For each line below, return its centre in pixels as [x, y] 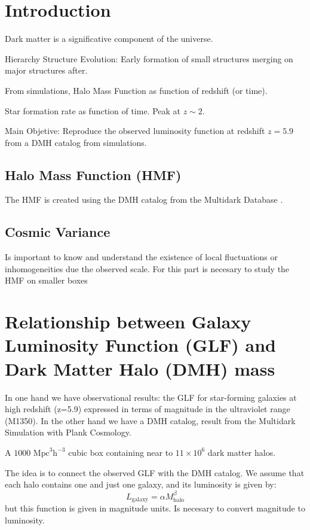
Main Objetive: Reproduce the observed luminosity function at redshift [135, 131]
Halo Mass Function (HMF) [93, 174]
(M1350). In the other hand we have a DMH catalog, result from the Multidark [150, 420]
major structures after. [46, 70]
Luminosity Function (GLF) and [140, 345]
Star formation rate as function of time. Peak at [93, 110]
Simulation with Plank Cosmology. [68, 432]
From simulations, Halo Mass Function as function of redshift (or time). [136, 90]
